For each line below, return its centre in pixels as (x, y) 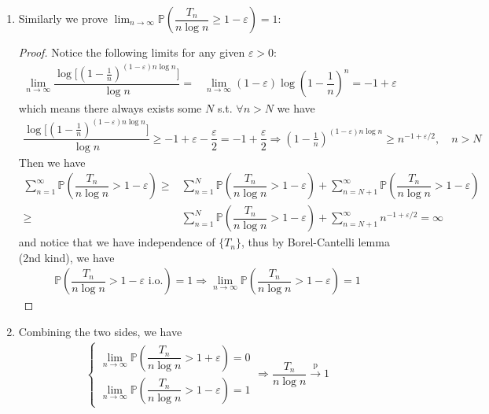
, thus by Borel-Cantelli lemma (315, 242)
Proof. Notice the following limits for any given (132, 52)
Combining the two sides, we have (100, 332)
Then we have (52, 162)
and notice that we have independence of (117, 242)
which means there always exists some (110, 107)
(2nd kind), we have (66, 257)
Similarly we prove (63, 18)
